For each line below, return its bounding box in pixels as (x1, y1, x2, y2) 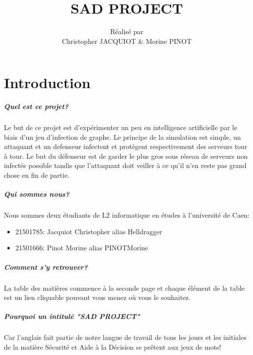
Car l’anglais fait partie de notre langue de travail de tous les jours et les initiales (4, 332, 247, 342)
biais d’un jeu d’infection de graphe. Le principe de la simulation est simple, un (4, 131, 241, 142)
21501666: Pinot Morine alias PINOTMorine (15, 243, 148, 253)
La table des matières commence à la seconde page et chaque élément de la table (4, 282, 245, 293)
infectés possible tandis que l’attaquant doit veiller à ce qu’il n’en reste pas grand (4, 160, 247, 170)
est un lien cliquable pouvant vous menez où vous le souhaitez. (4, 292, 191, 302)
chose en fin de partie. (4, 170, 70, 180)
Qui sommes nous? (4, 189, 70, 199)
